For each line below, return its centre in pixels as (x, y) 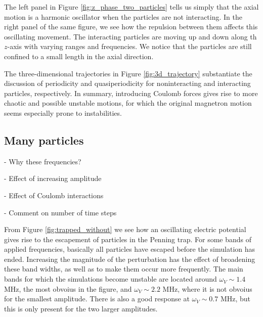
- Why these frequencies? (43, 161)
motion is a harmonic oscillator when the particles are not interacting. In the (123, 16)
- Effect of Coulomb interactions (54, 195)
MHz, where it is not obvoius (207, 288)
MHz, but (235, 299)
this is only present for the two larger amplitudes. (81, 308)
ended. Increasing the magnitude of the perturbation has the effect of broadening (130, 259)
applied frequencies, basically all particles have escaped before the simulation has (130, 249)
